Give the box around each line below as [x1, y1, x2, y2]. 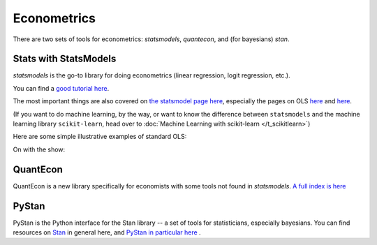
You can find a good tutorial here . [13, 84, 110, 92]
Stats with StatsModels [13, 53, 117, 65]
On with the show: [13, 145, 66, 154]
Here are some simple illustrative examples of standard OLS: [13, 133, 187, 141]
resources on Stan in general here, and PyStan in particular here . [13, 228, 202, 237]
